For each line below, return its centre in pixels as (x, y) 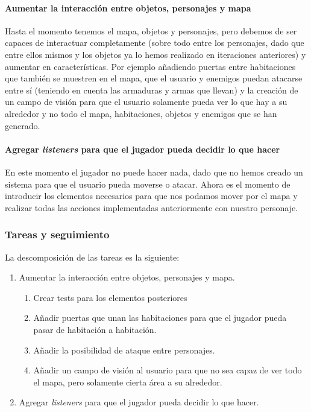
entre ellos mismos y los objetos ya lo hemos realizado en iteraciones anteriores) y (155, 54)
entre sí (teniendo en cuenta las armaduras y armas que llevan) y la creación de (152, 90)
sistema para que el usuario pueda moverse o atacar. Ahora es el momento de (148, 184)
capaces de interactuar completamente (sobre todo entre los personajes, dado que (155, 43)
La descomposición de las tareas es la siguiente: (92, 257)
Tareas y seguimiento (57, 234)
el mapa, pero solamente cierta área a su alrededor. (128, 382)
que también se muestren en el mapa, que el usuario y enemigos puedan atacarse (154, 78)
